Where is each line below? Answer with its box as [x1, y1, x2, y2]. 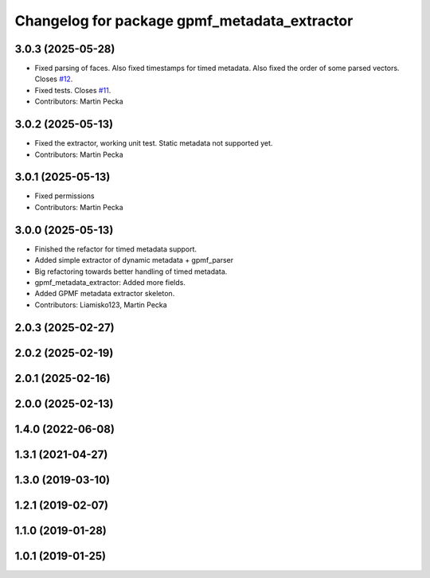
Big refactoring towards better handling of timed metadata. [34, 267, 228, 276]
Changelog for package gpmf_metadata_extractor [14, 12, 354, 29]
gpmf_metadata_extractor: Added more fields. [34, 277, 186, 287]
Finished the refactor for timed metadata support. [34, 244, 197, 254]
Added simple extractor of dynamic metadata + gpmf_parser [34, 256, 234, 265]
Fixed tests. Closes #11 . [34, 85, 111, 95]
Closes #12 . [34, 74, 73, 84]
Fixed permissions [34, 191, 95, 201]
